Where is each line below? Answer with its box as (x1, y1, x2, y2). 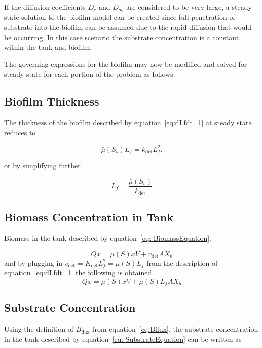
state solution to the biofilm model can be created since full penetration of (4, 12, 235, 22)
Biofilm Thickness (4, 93, 99, 109)
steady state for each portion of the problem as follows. (4, 68, 175, 79)
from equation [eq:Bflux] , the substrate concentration (92, 324, 258, 334)
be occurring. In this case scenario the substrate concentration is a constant (4, 31, 239, 42)
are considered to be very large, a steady (126, 2, 252, 12)
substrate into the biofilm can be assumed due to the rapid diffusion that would (4, 22, 252, 32)
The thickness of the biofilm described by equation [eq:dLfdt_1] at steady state (4, 117, 252, 128)
